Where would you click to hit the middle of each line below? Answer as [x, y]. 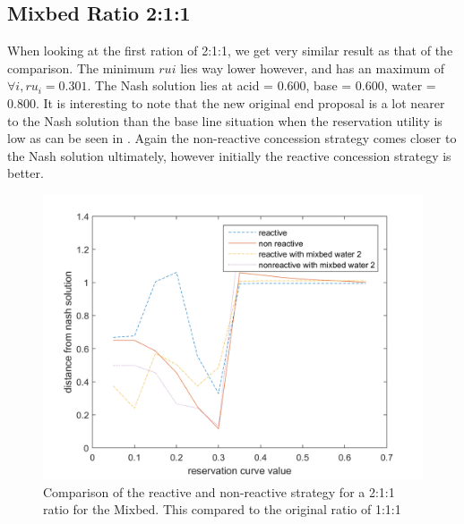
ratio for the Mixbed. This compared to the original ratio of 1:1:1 [222, 509]
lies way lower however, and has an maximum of [313, 68]
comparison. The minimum [81, 68]
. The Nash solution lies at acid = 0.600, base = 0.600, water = [262, 85]
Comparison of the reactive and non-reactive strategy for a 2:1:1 [219, 491]
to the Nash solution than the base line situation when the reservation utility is [225, 120]
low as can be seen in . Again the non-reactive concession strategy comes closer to [232, 138]
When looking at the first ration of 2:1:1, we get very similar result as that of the [230, 51]
